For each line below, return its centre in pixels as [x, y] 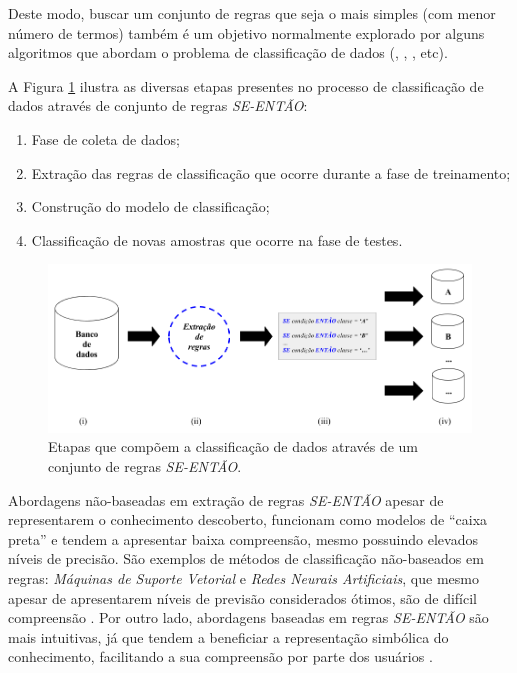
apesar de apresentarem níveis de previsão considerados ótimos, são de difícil [242, 597]
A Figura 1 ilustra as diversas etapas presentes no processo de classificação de [246, 85]
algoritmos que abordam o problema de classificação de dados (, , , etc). [228, 52]
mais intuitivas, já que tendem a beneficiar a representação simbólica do [228, 636]
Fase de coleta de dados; [105, 138]
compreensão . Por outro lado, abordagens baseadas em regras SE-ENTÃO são [248, 617]
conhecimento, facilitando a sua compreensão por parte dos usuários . [220, 656]
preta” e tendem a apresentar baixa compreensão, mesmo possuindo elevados [243, 538]
